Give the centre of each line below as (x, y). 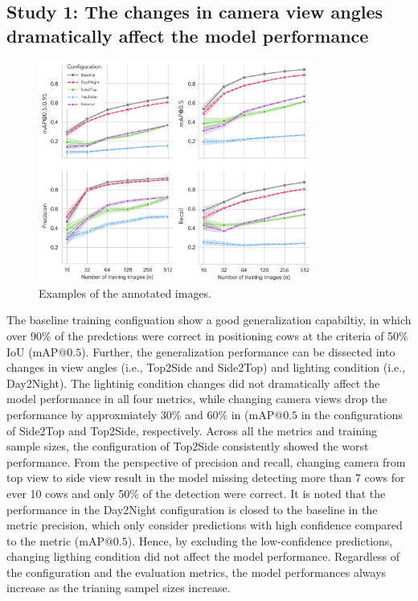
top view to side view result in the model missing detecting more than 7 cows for (206, 478)
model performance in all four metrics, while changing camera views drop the (197, 399)
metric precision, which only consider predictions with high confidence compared (205, 525)
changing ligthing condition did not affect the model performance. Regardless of (203, 556)
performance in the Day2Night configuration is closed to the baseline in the (192, 509)
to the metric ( (43, 540)
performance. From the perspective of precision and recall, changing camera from (206, 461)
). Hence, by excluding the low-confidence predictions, (260, 540)
